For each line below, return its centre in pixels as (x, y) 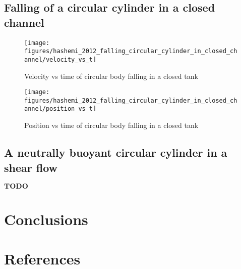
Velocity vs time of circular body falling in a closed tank (111, 76)
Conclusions (46, 219)
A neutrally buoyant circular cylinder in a (116, 152)
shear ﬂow (31, 167)
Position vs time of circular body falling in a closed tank (111, 125)
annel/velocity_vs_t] (61, 59)
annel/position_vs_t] (61, 109)
